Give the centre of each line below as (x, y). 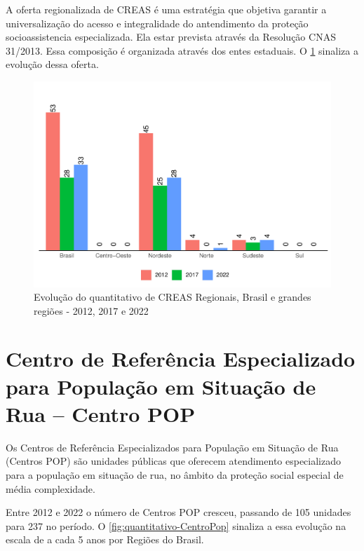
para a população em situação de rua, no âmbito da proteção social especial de (175, 474)
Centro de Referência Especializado (181, 359)
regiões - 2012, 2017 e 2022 (91, 310)
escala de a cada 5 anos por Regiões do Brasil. (105, 539)
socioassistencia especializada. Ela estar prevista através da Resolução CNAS (171, 37)
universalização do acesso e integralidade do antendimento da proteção (157, 23)
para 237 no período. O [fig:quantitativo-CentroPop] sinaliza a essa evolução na (176, 525)
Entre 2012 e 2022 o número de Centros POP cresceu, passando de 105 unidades (178, 512)
